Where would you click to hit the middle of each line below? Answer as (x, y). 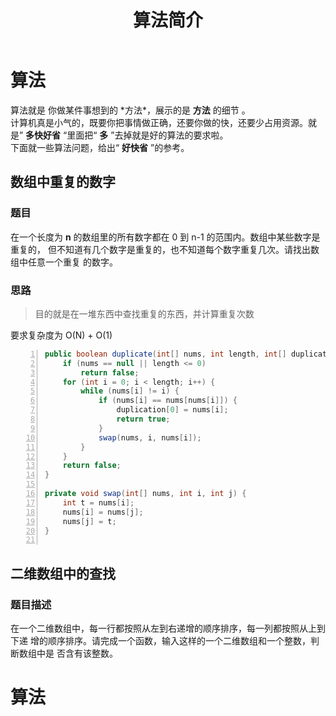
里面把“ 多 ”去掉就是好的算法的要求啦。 (147, 135)
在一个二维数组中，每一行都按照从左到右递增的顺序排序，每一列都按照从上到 (168, 628)
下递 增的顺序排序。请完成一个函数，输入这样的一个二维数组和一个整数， (160, 640)
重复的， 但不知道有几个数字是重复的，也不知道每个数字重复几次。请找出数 (165, 249)
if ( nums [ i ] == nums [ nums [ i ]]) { (168, 401)
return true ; (143, 419)
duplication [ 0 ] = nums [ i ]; (172, 410)
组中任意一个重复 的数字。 (64, 262)
